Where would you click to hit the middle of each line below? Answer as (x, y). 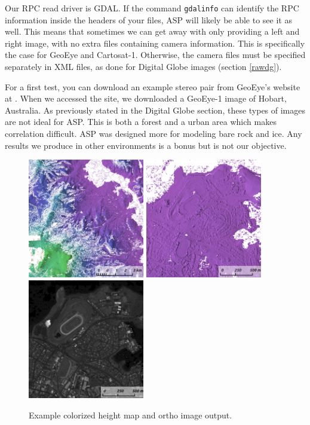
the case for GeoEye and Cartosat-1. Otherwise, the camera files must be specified (155, 55)
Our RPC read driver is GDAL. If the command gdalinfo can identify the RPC (152, 8)
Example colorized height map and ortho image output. (131, 415)
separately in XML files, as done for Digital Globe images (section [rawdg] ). (143, 67)
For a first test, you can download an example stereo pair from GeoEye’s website (153, 86)
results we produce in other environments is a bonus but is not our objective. (146, 145)
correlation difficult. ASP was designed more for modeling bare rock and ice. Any (154, 133)
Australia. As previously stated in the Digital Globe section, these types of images (155, 110)
